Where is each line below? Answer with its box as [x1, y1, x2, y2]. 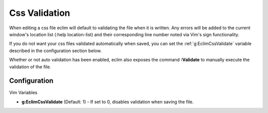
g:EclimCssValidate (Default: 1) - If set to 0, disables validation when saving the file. [21, 99, 194, 105]
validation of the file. [9, 63, 52, 69]
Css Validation [9, 7, 70, 18]
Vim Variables [9, 90, 38, 96]
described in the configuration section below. [9, 48, 102, 54]
